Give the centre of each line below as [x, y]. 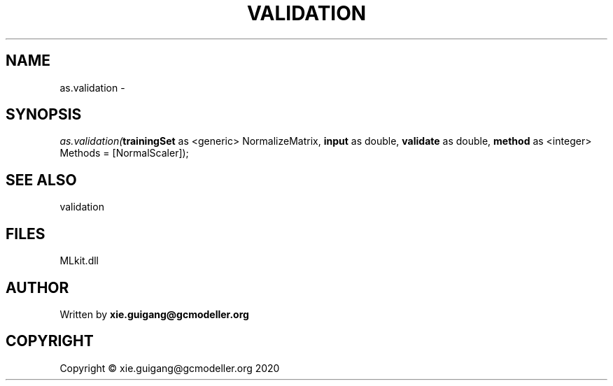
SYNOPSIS [44, 115]
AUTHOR [37, 287]
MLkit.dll [79, 261]
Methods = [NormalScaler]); [124, 153]
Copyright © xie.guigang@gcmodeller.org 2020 [170, 368]
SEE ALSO [41, 180]
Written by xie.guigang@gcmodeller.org [154, 314]
